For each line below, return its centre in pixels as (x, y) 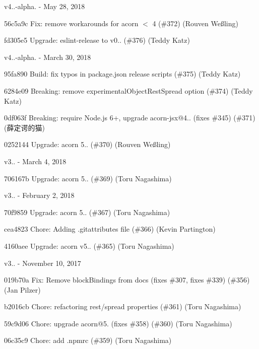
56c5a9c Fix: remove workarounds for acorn (71, 23)
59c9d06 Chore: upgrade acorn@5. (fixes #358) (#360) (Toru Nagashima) (118, 323)
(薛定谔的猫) (24, 127)
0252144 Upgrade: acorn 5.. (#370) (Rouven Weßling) (87, 144)
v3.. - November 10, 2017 (43, 263)
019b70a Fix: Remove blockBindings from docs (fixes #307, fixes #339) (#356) (127, 280)
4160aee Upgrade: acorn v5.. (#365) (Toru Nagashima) (89, 246)
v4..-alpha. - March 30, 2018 (48, 57)
